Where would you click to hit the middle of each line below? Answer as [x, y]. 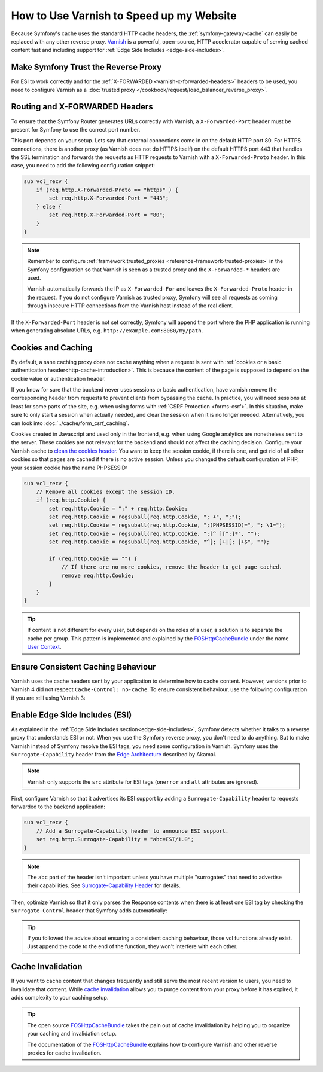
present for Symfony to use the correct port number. [76, 129]
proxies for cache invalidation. [64, 1053]
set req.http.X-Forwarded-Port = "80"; [107, 215]
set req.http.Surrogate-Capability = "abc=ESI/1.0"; [115, 839]
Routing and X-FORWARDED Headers [82, 107]
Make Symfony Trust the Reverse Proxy [86, 67]
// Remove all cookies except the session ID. [106, 491]
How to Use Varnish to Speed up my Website [124, 16]
